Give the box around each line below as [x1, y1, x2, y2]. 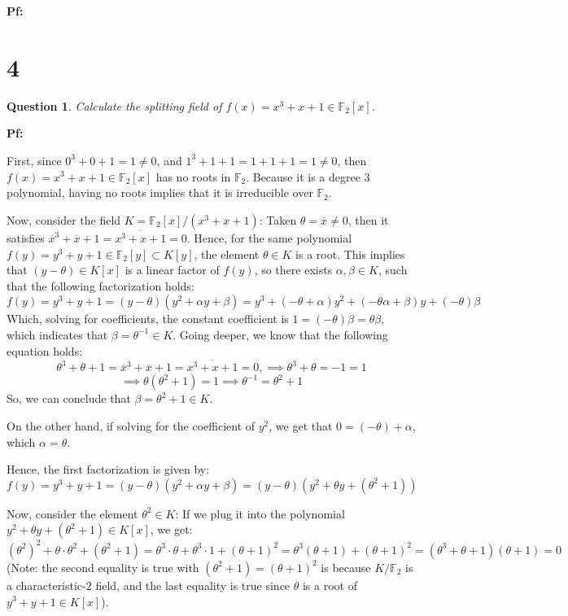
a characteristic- [7, 576, 86, 593]
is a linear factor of [125, 261, 220, 278]
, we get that [269, 417, 333, 435]
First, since [7, 151, 62, 168]
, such [378, 261, 408, 278]
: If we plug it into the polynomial [175, 505, 345, 522]
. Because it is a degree [246, 168, 360, 185]
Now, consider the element [7, 505, 138, 522]
